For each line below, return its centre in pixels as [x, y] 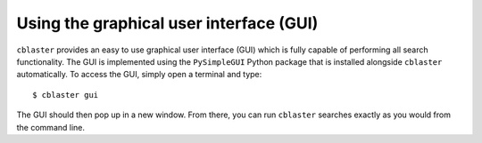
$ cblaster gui [66, 95]
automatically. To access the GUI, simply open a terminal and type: [139, 75]
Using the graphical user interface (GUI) [167, 23]
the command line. [50, 127]
